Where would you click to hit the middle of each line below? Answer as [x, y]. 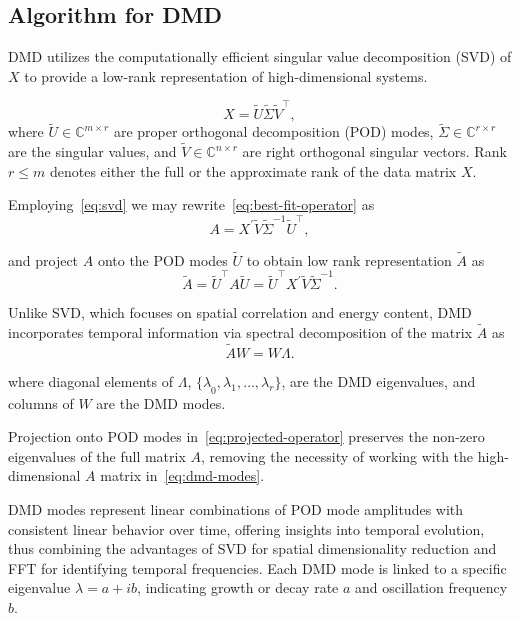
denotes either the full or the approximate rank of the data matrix [253, 170]
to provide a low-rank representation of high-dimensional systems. [226, 75]
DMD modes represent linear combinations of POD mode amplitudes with [236, 508]
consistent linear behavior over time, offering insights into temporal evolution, [246, 528]
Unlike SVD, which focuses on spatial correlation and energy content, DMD [240, 312]
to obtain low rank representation [349, 259]
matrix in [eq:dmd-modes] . [182, 475]
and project [43, 259]
